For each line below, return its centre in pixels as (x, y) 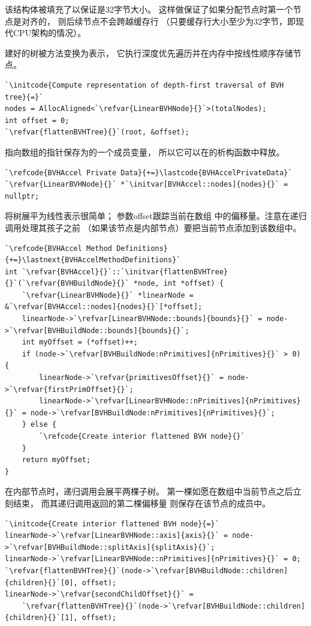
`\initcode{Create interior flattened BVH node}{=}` (112, 524)
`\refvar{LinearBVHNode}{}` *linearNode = (108, 295)
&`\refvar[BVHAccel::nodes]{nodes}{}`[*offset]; (104, 307)
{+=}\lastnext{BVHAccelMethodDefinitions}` (93, 260)
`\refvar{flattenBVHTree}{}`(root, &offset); (97, 132)
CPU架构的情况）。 (49, 33)
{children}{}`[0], (41, 582)
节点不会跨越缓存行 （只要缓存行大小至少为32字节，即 (189, 21)
